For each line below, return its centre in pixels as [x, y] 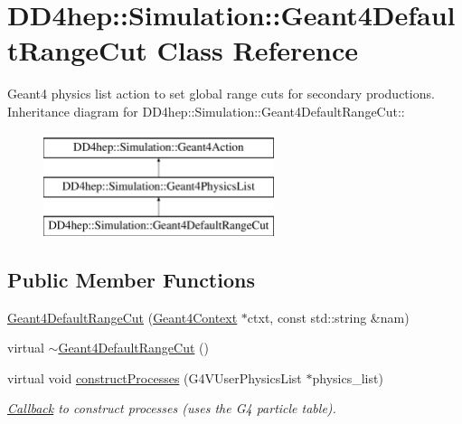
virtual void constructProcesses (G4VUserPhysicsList [155, 377]
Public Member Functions [131, 279]
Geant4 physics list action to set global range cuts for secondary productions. [221, 94]
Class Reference [257, 50]
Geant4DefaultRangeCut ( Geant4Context [123, 317]
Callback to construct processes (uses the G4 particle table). [172, 408]
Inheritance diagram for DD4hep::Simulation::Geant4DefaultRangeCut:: [206, 111]
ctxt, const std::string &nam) [328, 317]
